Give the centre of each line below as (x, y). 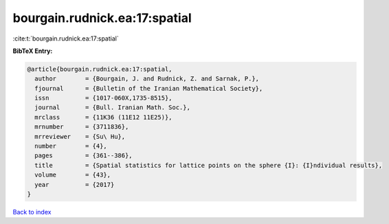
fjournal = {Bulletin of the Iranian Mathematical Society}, (149, 88)
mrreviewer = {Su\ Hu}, (80, 136)
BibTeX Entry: (33, 51)
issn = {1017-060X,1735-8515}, (103, 98)
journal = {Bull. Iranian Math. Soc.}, (112, 108)
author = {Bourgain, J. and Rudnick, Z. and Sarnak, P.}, (147, 79)
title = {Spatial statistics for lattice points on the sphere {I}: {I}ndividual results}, (209, 165)
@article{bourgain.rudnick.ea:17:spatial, (100, 69)
